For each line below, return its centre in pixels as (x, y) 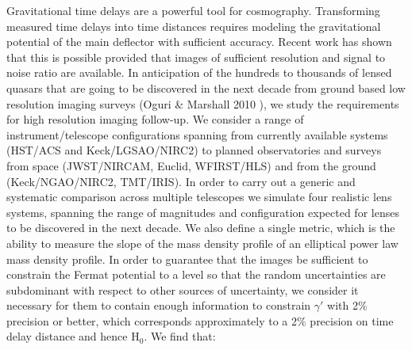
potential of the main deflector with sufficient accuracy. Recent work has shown (199, 42)
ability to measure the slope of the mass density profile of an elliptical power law (202, 243)
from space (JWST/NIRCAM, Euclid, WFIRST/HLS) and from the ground (191, 165)
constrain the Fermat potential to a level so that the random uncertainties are (196, 274)
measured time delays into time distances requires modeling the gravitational (194, 26)
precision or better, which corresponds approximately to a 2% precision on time (200, 320)
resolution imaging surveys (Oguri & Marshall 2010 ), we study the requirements (203, 103)
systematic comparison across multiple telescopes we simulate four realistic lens (199, 197)
